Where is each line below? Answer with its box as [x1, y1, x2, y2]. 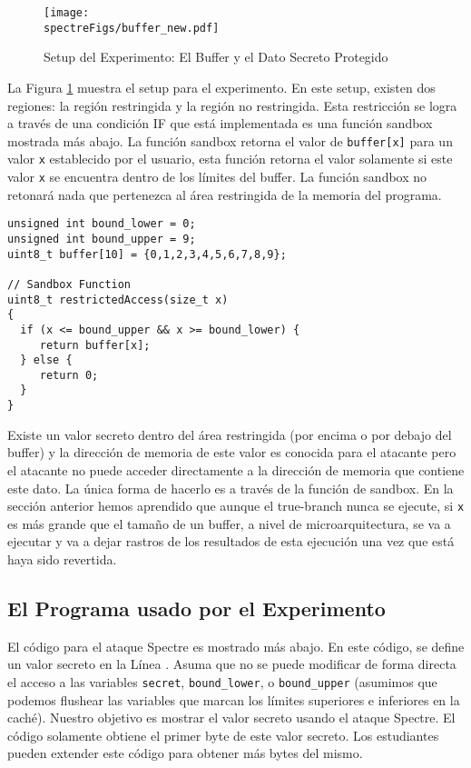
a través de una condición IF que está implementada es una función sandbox [7, 114, 433, 133]
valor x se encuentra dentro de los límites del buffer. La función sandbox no [7, 167, 427, 185]
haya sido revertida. [7, 550, 117, 568]
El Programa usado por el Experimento [7, 593, 386, 622]
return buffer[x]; [39, 338, 151, 352]
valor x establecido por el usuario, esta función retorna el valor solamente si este [7, 149, 453, 168]
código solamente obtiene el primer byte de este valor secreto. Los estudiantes [7, 725, 439, 744]
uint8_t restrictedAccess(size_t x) [7, 293, 229, 306]
